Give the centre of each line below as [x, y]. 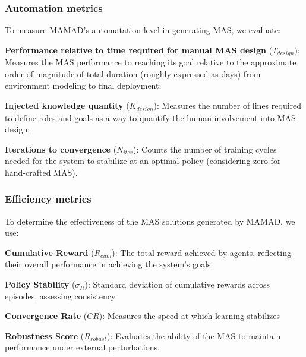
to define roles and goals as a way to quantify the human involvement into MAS [150, 117]
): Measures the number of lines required [228, 105]
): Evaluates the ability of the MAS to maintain [194, 335]
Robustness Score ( [45, 335]
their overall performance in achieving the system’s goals [108, 264]
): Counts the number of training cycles [205, 149]
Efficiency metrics [48, 199]
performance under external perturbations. [82, 347]
